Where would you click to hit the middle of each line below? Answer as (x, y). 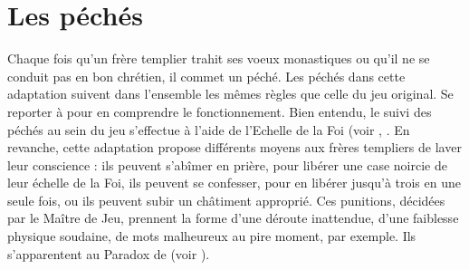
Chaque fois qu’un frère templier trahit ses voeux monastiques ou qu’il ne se (219, 58)
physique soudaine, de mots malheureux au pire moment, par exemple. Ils (212, 236)
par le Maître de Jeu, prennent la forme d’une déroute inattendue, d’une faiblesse (233, 218)
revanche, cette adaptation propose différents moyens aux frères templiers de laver (234, 147)
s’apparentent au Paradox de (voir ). (109, 253)
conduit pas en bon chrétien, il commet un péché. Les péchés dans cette (206, 76)
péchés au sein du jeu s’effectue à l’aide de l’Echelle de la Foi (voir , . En (209, 129)
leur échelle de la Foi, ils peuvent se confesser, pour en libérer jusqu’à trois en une (234, 183)
